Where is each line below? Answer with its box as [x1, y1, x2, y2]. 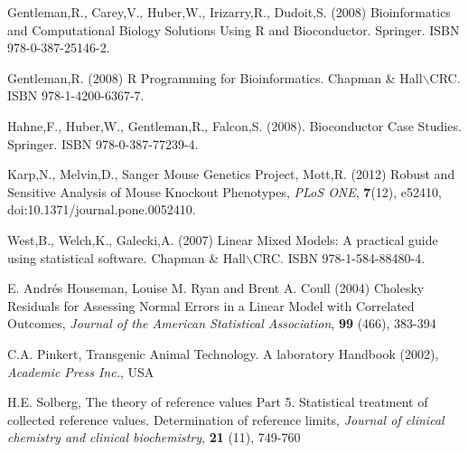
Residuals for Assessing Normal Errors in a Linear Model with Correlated [7, 296, 415, 315]
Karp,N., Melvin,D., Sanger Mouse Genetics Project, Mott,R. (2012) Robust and [7, 165, 455, 184]
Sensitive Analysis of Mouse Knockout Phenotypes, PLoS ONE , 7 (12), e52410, [7, 182, 442, 201]
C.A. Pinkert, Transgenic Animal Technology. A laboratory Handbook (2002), [7, 344, 439, 363]
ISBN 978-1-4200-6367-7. [7, 86, 145, 105]
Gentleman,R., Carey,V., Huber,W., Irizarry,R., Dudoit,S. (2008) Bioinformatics [7, 3, 451, 21]
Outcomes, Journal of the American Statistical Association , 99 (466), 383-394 [7, 314, 436, 333]
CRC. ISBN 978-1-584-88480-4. [252, 248, 426, 267]
